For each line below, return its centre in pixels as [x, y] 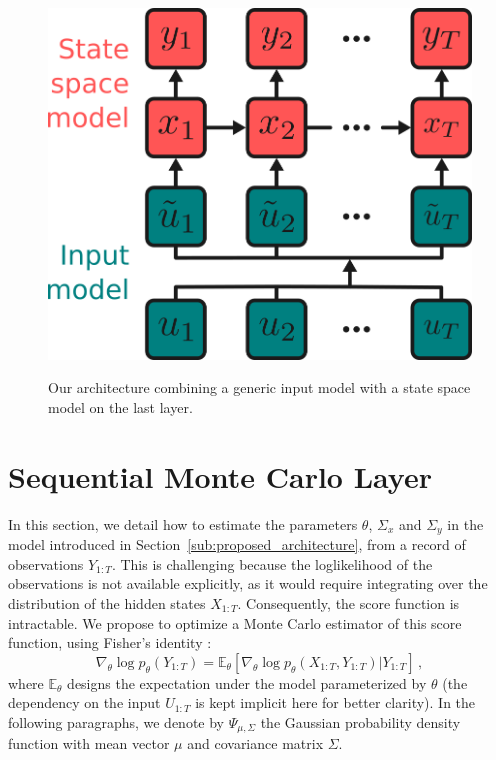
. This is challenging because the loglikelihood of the [272, 563]
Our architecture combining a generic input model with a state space [259, 387]
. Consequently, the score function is [348, 602]
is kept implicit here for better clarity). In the [335, 702]
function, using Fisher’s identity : [110, 642]
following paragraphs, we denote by [116, 721]
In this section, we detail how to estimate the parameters [183, 523]
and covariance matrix [255, 743]
